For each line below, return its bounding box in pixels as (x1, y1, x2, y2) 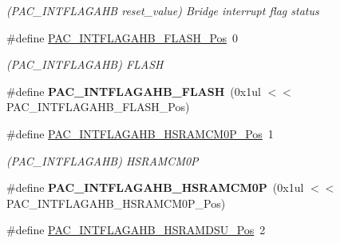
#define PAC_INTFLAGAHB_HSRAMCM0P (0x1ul (6, 179, 304, 196)
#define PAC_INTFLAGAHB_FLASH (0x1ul (6, 82, 261, 99)
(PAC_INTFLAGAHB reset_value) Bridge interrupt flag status (6, 2, 319, 18)
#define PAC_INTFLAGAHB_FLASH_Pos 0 (6, 29, 239, 46)
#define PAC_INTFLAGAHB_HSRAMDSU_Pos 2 (6, 221, 266, 238)
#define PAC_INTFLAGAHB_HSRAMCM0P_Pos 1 (6, 125, 274, 141)
